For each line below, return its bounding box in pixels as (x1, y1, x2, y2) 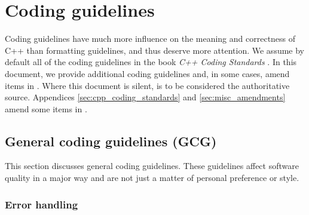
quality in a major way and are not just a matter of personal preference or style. (5, 171, 299, 184)
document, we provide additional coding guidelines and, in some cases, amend (5, 67, 290, 79)
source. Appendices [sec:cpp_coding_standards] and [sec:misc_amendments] (5, 91, 286, 103)
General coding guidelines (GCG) (5, 131, 217, 150)
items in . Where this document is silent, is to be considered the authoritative (5, 79, 290, 91)
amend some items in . (5, 102, 87, 115)
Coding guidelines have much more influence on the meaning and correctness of (5, 32, 296, 45)
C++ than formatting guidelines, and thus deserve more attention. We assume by (5, 44, 305, 56)
